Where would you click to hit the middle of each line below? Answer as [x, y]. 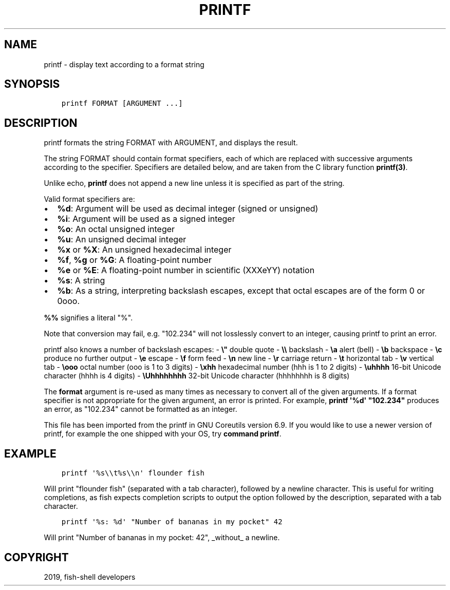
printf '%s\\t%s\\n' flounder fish [133, 473]
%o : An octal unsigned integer [116, 229]
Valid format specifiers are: [89, 199]
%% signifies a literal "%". [88, 318]
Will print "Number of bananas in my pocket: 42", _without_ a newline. [162, 538]
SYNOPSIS [32, 84]
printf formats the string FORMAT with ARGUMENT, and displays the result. [171, 143]
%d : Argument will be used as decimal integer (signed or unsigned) [188, 209]
